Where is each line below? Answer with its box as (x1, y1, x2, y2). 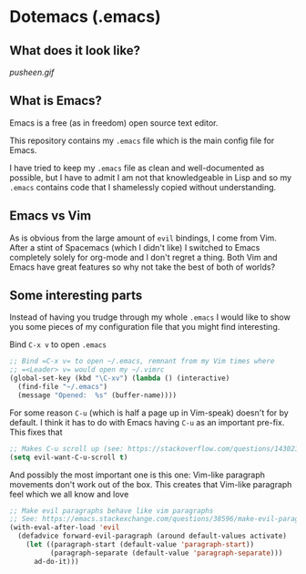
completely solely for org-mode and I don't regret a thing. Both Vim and (9, 251, 278, 262)
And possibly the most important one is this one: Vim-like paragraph (9, 469, 266, 480)
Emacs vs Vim (9, 208, 92, 224)
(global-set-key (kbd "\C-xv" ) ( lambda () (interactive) (9, 374, 230, 384)
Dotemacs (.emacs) (9, 6, 161, 27)
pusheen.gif (9, 67, 55, 77)
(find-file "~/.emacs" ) (17, 383, 107, 392)
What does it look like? (9, 43, 141, 58)
